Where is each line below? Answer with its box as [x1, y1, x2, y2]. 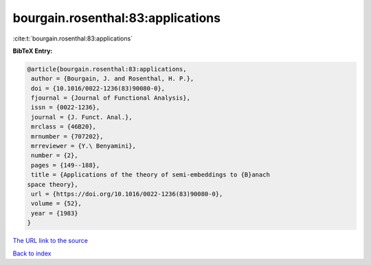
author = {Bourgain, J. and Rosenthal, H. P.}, [31, 75, 194, 82]
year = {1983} [31, 209, 78, 217]
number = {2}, [31, 152, 78, 159]
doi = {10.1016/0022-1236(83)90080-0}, [31, 84, 165, 92]
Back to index [12, 249, 52, 257]
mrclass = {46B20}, [31, 123, 96, 130]
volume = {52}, [31, 200, 82, 207]
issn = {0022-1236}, [31, 104, 100, 111]
